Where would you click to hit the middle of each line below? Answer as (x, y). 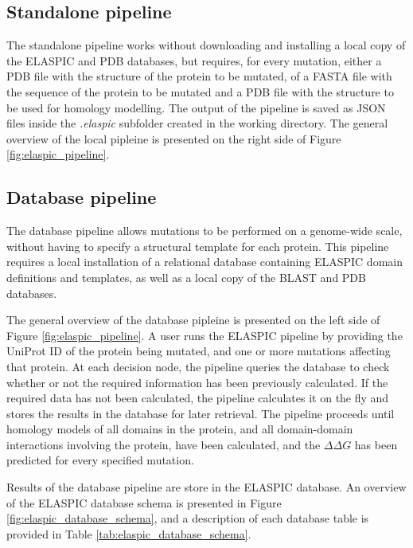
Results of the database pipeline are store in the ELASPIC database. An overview (206, 487)
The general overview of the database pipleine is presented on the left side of (193, 320)
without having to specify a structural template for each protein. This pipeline (198, 246)
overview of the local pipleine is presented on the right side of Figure (174, 138)
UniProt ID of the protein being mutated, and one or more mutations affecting (199, 351)
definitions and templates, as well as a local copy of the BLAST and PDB (186, 277)
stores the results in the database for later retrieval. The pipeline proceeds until (201, 413)
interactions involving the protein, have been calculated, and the (164, 444)
